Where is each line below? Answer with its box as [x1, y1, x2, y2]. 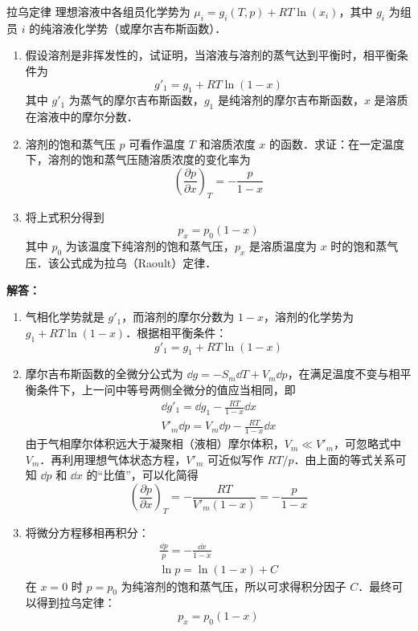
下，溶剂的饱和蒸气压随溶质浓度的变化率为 [25, 151, 251, 168]
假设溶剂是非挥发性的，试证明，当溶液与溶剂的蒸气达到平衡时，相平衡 [25, 47, 397, 63]
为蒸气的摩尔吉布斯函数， [68, 92, 204, 108]
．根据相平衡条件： [125, 324, 227, 340]
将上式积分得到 [25, 208, 104, 225]
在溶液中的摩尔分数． [25, 108, 138, 125]
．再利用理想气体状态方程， [39, 450, 186, 467]
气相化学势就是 [25, 308, 104, 325]
